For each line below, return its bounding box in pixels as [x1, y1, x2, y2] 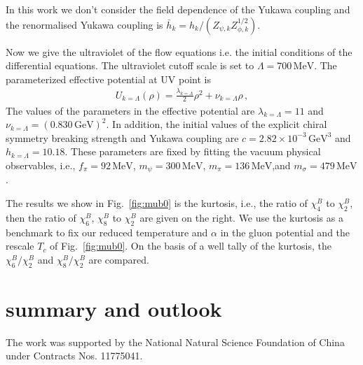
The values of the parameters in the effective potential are [6, 103, 255, 117]
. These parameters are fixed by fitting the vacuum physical [64, 144, 321, 159]
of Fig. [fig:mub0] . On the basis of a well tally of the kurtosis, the [50, 238, 332, 253]
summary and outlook [6, 294, 222, 322]
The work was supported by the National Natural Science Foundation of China [6, 334, 345, 349]
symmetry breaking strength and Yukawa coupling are [6, 130, 239, 145]
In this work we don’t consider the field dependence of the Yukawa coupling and [6, 2, 350, 16]
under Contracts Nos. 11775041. [6, 348, 143, 363]
